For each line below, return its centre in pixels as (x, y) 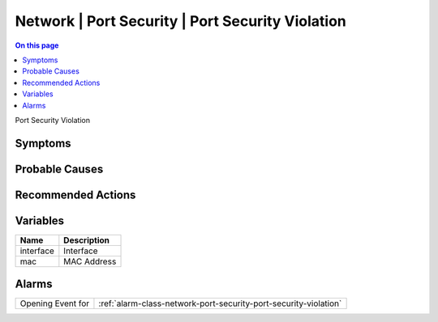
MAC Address (90, 261)
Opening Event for (55, 303)
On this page (37, 45)
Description (86, 240)
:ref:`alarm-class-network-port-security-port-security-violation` (220, 303)
